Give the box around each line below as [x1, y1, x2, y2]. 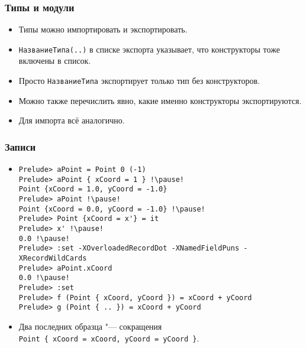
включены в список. [18, 54, 91, 67]
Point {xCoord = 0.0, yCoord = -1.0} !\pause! [18, 204, 205, 213]
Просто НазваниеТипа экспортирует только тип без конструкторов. [18, 74, 260, 87]
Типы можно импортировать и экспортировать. [18, 23, 188, 35]
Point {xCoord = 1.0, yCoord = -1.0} [18, 185, 168, 194]
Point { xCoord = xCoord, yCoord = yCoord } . [18, 331, 199, 344]
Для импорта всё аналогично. [18, 114, 125, 126]
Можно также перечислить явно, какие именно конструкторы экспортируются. [18, 94, 302, 106]
